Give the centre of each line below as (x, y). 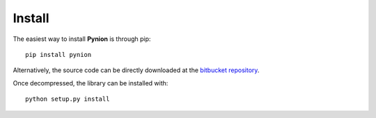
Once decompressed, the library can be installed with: (91, 83)
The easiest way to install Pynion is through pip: (82, 39)
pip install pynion (58, 54)
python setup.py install (68, 99)
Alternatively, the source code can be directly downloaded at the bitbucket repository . (136, 70)
